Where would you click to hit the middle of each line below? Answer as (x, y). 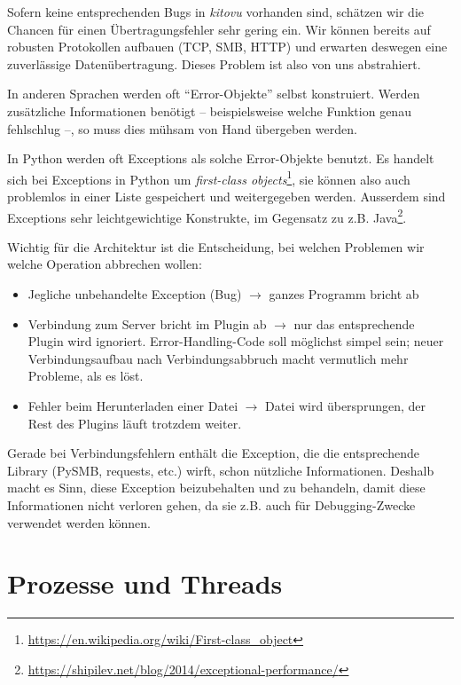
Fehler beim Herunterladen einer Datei (133, 405)
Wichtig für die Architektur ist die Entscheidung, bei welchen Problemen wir (216, 246)
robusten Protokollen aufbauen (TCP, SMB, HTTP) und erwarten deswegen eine (227, 47)
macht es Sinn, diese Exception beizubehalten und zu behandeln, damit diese (216, 488)
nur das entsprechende (354, 323)
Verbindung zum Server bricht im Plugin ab (147, 323)
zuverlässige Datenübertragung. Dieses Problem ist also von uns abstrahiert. (214, 63)
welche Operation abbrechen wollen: (105, 264)
